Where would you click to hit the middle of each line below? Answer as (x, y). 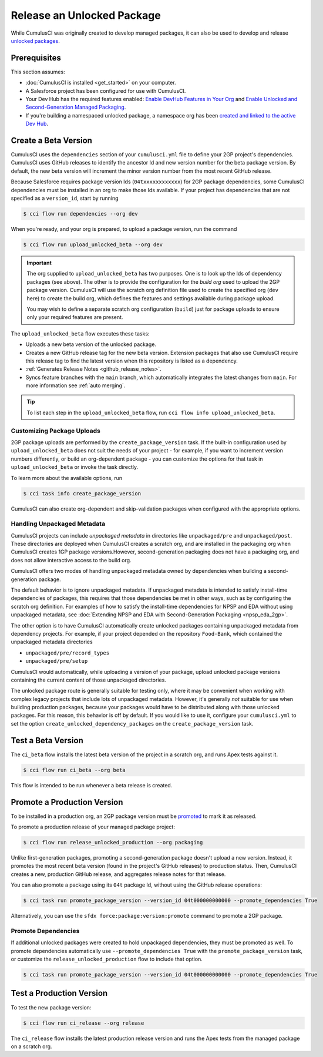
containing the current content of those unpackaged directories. (89, 680)
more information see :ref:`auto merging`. (75, 385)
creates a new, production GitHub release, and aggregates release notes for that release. (118, 874)
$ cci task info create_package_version (82, 493)
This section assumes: (38, 72)
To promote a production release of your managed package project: (93, 827)
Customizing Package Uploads (56, 431)
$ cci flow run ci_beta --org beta (74, 770)
